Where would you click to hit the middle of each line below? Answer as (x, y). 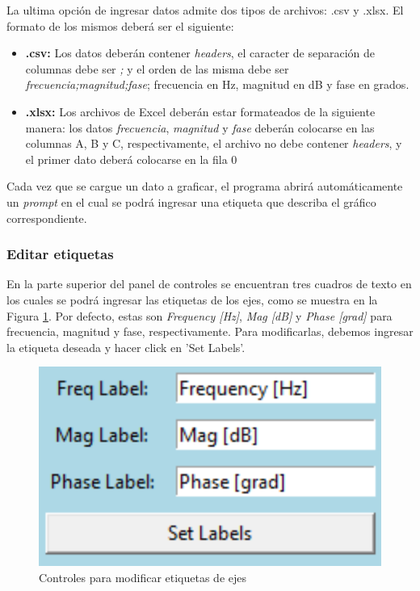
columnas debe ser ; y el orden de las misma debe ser (157, 68)
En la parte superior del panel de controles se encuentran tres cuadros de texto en (209, 284)
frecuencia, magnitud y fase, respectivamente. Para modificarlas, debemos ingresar (210, 331)
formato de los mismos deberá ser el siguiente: (120, 25)
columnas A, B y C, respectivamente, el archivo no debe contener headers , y (214, 143)
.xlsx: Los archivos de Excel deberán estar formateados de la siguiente (200, 111)
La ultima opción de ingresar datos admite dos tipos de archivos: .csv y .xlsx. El (205, 10)
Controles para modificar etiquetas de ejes (143, 577)
